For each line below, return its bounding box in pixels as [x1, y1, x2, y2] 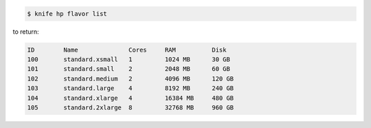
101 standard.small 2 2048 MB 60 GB [27, 65, 230, 73]
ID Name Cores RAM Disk [27, 45, 227, 54]
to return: [12, 28, 39, 36]
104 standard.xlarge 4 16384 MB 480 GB [27, 94, 234, 102]
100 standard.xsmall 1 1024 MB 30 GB [27, 55, 230, 63]
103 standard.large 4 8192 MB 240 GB [27, 85, 234, 92]
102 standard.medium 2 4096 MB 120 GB [27, 74, 234, 83]
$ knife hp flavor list [27, 10, 108, 17]
